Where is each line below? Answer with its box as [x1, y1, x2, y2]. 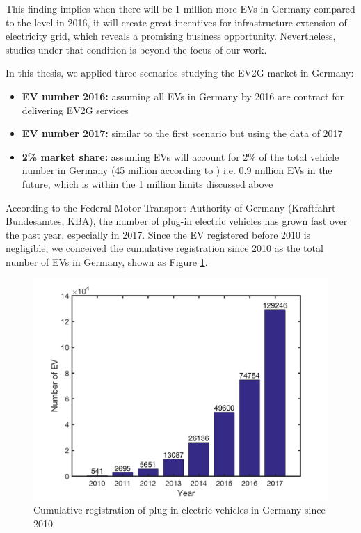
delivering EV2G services [22, 102, 129, 117]
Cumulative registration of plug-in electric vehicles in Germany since [33, 502, 326, 517]
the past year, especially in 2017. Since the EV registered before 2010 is [6, 227, 311, 241]
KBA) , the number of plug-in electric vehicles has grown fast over [67, 214, 348, 228]
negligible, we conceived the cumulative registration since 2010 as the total [6, 241, 323, 255]
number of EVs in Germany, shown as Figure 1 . [6, 254, 208, 269]
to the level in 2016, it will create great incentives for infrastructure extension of [6, 15, 347, 29]
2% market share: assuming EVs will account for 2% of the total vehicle [22, 149, 339, 164]
